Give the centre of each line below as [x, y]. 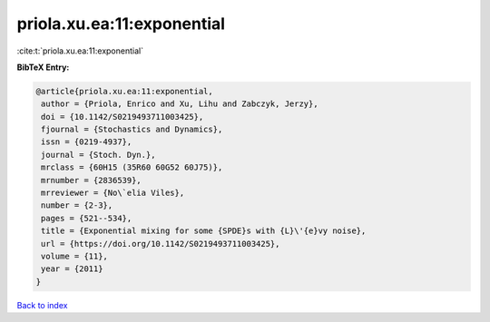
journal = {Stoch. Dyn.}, [98, 155]
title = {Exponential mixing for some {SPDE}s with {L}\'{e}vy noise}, [204, 231]
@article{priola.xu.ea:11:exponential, [124, 91]
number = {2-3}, [77, 205]
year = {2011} [72, 269]
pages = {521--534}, [87, 218]
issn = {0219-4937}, [87, 142]
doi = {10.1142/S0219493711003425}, [122, 117]
